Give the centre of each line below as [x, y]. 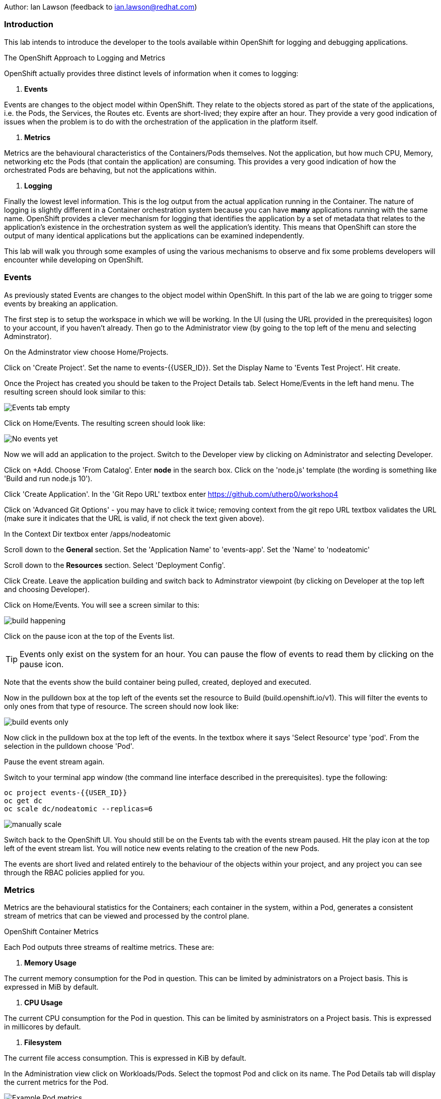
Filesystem [43, 1043]
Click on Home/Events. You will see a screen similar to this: [102, 605]
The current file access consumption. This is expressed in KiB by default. [125, 1058]
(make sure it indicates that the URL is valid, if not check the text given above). [134, 518]
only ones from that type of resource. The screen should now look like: [122, 706]
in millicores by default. [43, 1027]
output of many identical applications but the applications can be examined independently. [154, 235]
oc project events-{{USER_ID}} [66, 792]
